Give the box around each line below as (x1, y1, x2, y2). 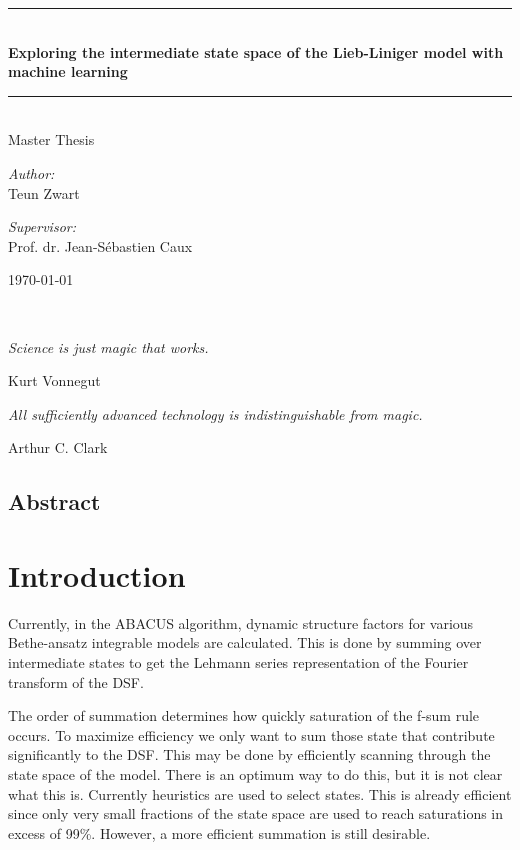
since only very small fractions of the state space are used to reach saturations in (8, 803, 504, 824)
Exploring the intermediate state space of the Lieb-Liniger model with (8, 41, 504, 62)
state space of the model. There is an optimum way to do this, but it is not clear (8, 763, 503, 784)
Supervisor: (8, 216, 76, 237)
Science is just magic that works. (8, 336, 209, 357)
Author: (8, 162, 55, 183)
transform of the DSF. (8, 671, 144, 692)
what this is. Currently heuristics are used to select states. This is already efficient (8, 783, 512, 804)
